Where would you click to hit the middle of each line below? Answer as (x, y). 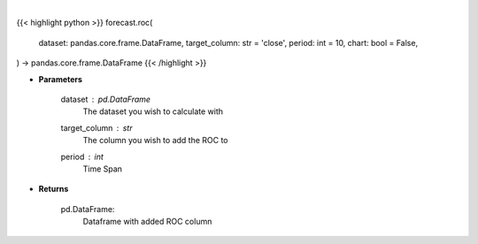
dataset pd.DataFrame (105, 99)
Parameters (61, 79)
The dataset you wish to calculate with (153, 111)
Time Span (103, 169)
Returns (54, 189)
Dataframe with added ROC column (147, 222)
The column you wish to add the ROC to (156, 141)
